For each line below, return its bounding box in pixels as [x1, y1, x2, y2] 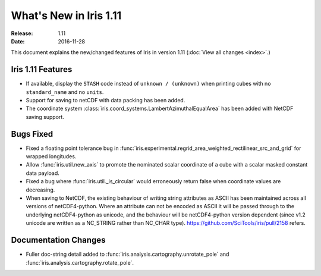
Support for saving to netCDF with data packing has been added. [26, 97, 185, 104]
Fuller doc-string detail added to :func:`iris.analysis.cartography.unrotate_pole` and [26, 250, 229, 258]
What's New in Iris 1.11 [11, 9, 122, 22]
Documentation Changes [11, 235, 106, 245]
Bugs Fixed [11, 128, 53, 139]
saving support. [26, 113, 65, 120]
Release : [11, 30, 33, 37]
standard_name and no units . [26, 88, 104, 95]
